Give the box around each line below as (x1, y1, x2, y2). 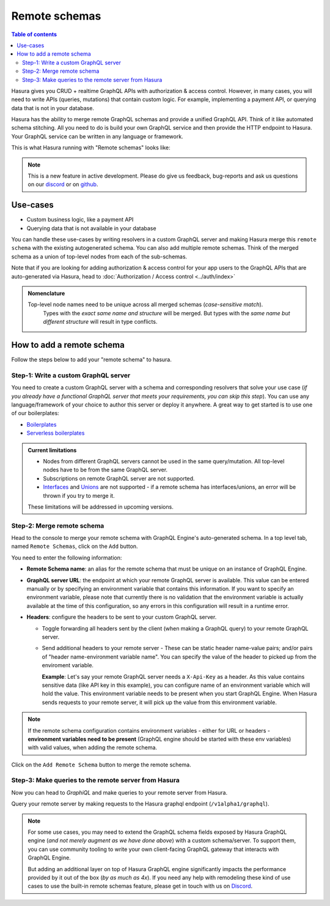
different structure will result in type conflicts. (43, 318, 158, 326)
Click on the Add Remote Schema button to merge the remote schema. (11, 761, 192, 768)
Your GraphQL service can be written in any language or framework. (11, 132, 183, 140)
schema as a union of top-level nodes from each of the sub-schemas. (11, 253, 188, 260)
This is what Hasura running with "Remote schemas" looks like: (11, 144, 170, 151)
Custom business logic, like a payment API (26, 216, 134, 223)
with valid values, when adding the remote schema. (28, 744, 158, 751)
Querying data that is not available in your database (26, 224, 156, 232)
